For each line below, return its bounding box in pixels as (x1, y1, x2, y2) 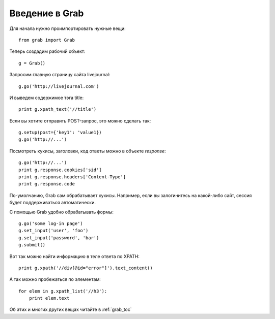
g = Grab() (18, 60, 46, 66)
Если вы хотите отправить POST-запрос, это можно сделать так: (9, 117, 151, 124)
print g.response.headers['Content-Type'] (18, 174, 126, 180)
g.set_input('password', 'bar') (18, 235, 99, 241)
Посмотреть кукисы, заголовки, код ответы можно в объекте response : (9, 148, 166, 154)
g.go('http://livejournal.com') (18, 83, 99, 89)
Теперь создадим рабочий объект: (9, 48, 86, 54)
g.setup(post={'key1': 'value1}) (18, 130, 102, 136)
